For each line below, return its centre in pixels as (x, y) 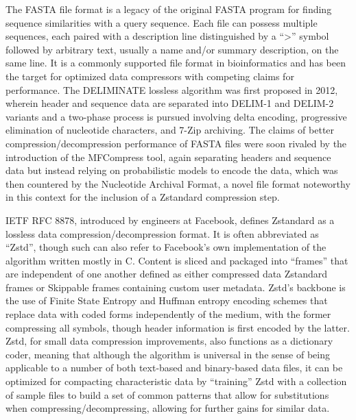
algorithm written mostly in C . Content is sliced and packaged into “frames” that (177, 260)
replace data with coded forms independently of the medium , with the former (168, 314)
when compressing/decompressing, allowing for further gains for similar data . (168, 408)
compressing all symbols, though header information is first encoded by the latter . (178, 327)
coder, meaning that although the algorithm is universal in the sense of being (168, 354)
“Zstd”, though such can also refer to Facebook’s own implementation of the (166, 247)
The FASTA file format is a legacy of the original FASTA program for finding (169, 9)
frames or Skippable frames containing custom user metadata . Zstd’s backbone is (176, 287)
